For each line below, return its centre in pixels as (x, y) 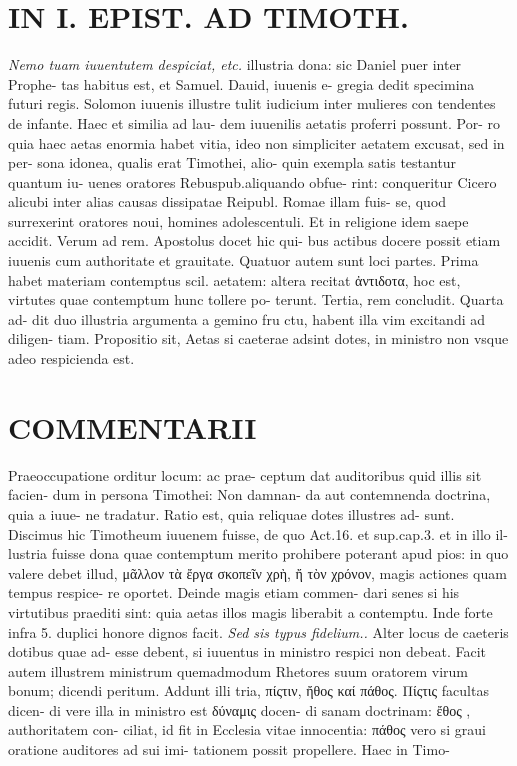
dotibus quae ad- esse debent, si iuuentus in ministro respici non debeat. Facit (247, 651)
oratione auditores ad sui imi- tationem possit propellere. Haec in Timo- (229, 749)
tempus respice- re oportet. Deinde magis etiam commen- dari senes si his (234, 592)
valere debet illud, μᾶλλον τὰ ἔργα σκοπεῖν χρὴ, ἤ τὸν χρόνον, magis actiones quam (257, 572)
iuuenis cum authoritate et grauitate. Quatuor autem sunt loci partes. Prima (243, 260)
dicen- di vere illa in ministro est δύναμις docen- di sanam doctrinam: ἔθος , (239, 709)
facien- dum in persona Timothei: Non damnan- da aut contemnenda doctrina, (249, 494)
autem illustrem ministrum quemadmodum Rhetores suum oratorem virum (238, 670)
